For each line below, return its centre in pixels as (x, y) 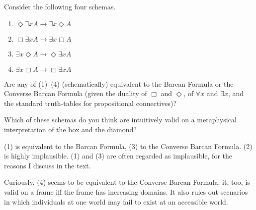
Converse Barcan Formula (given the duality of (76, 93)
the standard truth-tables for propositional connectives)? (90, 103)
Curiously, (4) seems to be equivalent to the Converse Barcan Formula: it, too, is (127, 182)
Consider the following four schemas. (60, 6)
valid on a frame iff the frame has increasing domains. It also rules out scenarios (126, 191)
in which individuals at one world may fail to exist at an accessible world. (116, 201)
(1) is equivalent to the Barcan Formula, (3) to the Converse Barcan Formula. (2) (128, 146)
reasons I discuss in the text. (47, 165)
